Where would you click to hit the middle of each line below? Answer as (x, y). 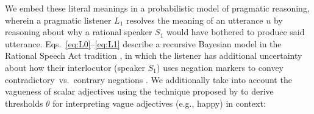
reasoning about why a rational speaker (79, 32)
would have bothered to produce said (236, 32)
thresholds (24, 103)
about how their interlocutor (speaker (75, 67)
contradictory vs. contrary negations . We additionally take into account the (148, 79)
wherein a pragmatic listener (58, 20)
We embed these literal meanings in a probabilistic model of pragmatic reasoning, (157, 8)
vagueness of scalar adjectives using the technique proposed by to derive (139, 91)
